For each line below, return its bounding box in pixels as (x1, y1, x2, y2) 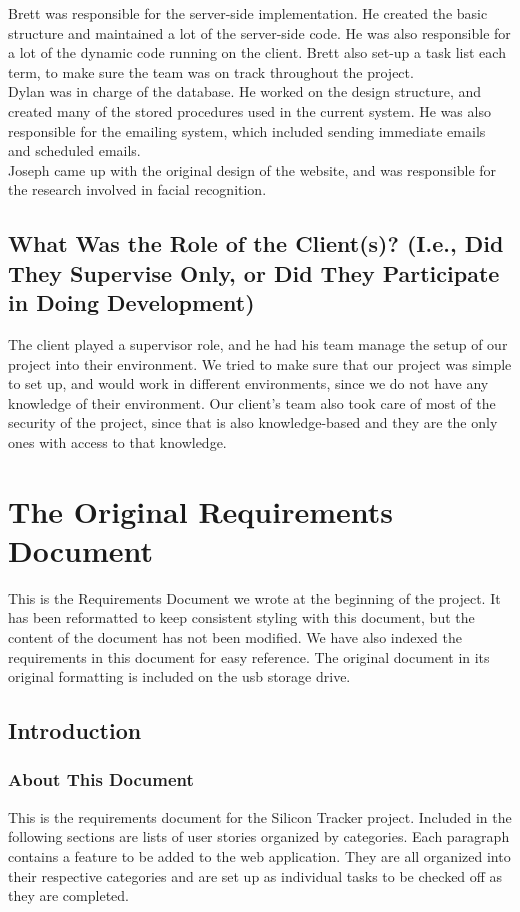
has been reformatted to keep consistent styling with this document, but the (8, 607, 475, 628)
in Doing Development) (8, 287, 255, 318)
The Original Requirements (8, 490, 393, 531)
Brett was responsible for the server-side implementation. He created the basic (8, 3, 488, 23)
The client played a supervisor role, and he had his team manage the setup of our (8, 333, 508, 354)
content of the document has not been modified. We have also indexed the (8, 626, 462, 647)
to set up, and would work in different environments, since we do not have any (8, 373, 489, 394)
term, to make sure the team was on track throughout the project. (8, 61, 414, 82)
